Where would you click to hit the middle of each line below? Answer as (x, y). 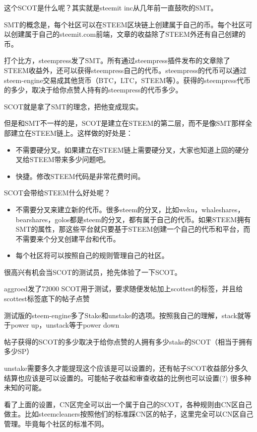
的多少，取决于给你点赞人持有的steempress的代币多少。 (93, 90)
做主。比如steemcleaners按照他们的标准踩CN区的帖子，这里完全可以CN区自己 (129, 414)
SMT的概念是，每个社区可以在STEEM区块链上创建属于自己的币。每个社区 (125, 24)
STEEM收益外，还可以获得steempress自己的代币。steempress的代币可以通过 (125, 70)
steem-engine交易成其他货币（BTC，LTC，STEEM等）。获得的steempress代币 (127, 80)
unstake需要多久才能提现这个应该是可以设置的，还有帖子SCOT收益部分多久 (126, 368)
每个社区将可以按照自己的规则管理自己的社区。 (92, 255)
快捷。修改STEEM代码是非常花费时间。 (80, 176)
